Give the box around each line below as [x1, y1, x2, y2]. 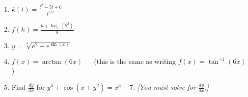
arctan [42, 58, 61, 65]
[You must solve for [137, 82, 196, 92]
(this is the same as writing [94, 56, 176, 66]
